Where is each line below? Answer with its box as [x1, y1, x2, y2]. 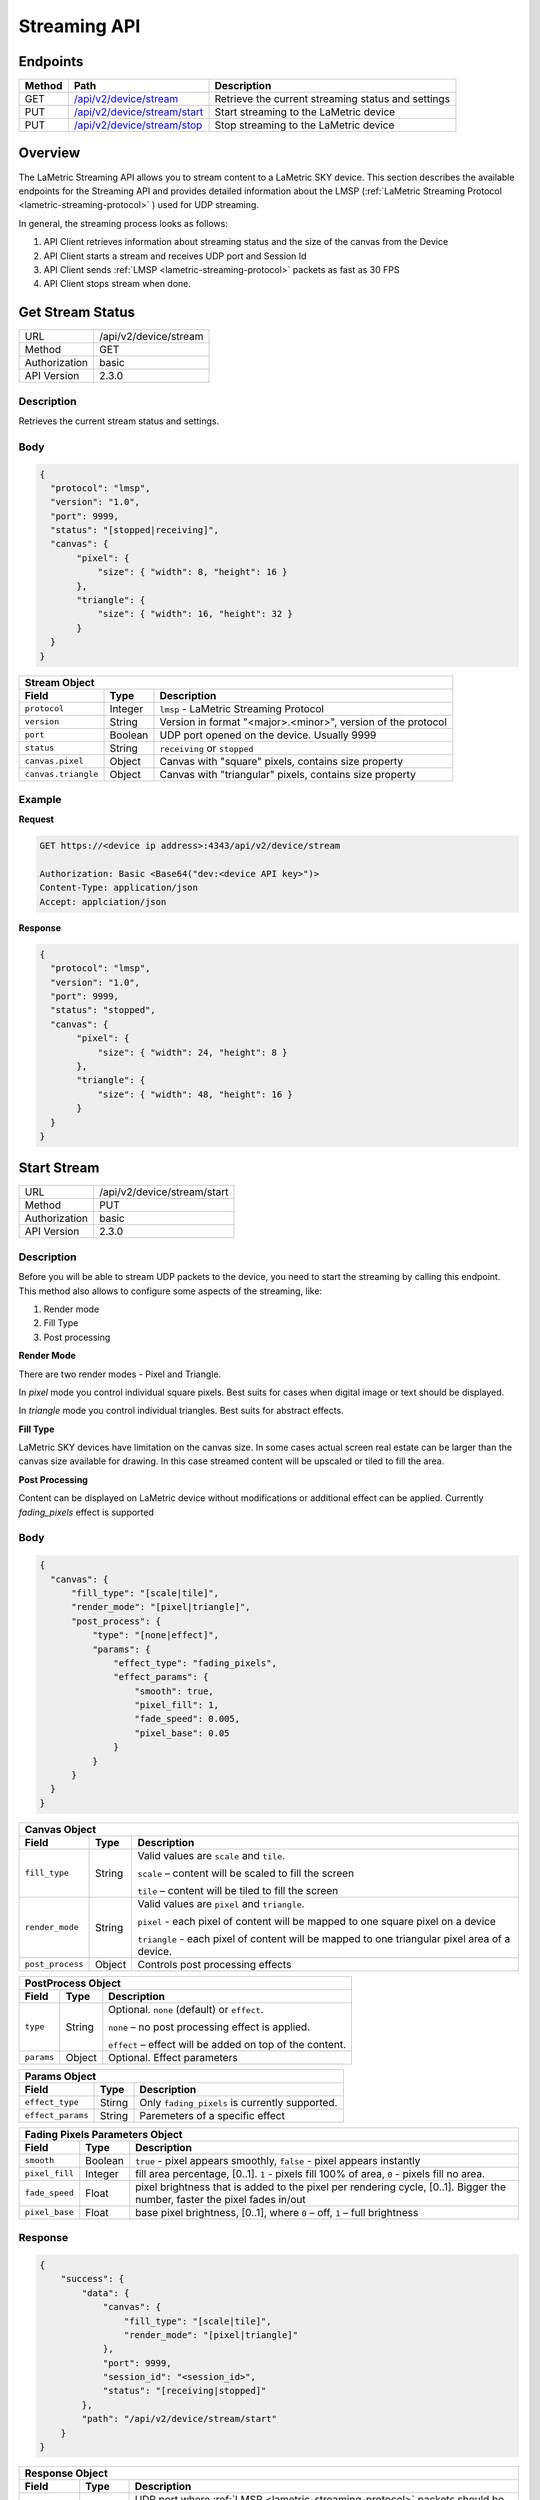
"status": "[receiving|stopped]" [102, 2385, 267, 2397]
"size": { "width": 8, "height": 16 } [97, 566, 288, 578]
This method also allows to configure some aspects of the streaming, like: [18, 1285, 323, 1297]
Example [18, 792, 62, 806]
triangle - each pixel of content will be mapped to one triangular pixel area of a [137, 1931, 511, 1945]
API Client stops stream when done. [43, 278, 192, 290]
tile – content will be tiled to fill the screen [137, 1883, 339, 1897]
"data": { [81, 2287, 130, 2299]
